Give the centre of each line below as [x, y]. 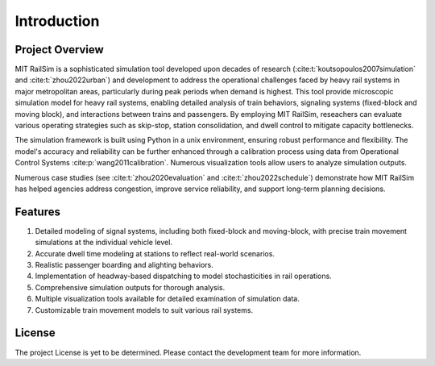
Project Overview [59, 50]
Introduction [57, 21]
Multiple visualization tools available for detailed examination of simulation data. [167, 299]
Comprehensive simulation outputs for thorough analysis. [130, 287]
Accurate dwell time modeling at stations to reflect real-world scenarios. [155, 253]
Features [37, 212]
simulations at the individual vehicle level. [104, 243]
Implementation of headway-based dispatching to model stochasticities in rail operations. [183, 276]
